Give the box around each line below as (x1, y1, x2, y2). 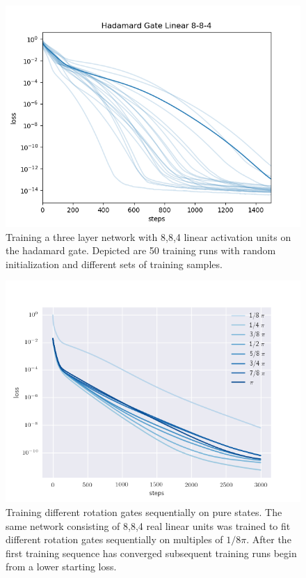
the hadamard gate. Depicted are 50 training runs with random (6, 243, 276, 258)
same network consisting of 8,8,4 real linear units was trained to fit (6, 518, 291, 533)
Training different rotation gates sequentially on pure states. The (6, 504, 282, 519)
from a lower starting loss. (6, 559, 117, 574)
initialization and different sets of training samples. (6, 256, 223, 271)
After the (252, 532, 291, 547)
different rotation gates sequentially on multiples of (6, 532, 223, 547)
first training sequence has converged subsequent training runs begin (6, 545, 297, 560)
